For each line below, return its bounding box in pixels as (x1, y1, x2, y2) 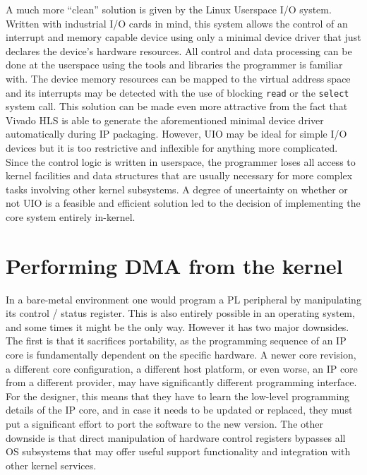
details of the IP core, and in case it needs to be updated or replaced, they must (6, 402, 353, 417)
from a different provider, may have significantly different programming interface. (6, 375, 357, 390)
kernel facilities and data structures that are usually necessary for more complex (6, 168, 353, 183)
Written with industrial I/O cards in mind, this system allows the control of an (6, 16, 348, 30)
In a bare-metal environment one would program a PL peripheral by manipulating (6, 291, 361, 306)
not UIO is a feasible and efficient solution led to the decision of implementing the (6, 196, 361, 210)
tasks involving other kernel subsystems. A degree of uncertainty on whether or (6, 181, 348, 196)
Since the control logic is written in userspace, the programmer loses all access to (6, 154, 356, 169)
